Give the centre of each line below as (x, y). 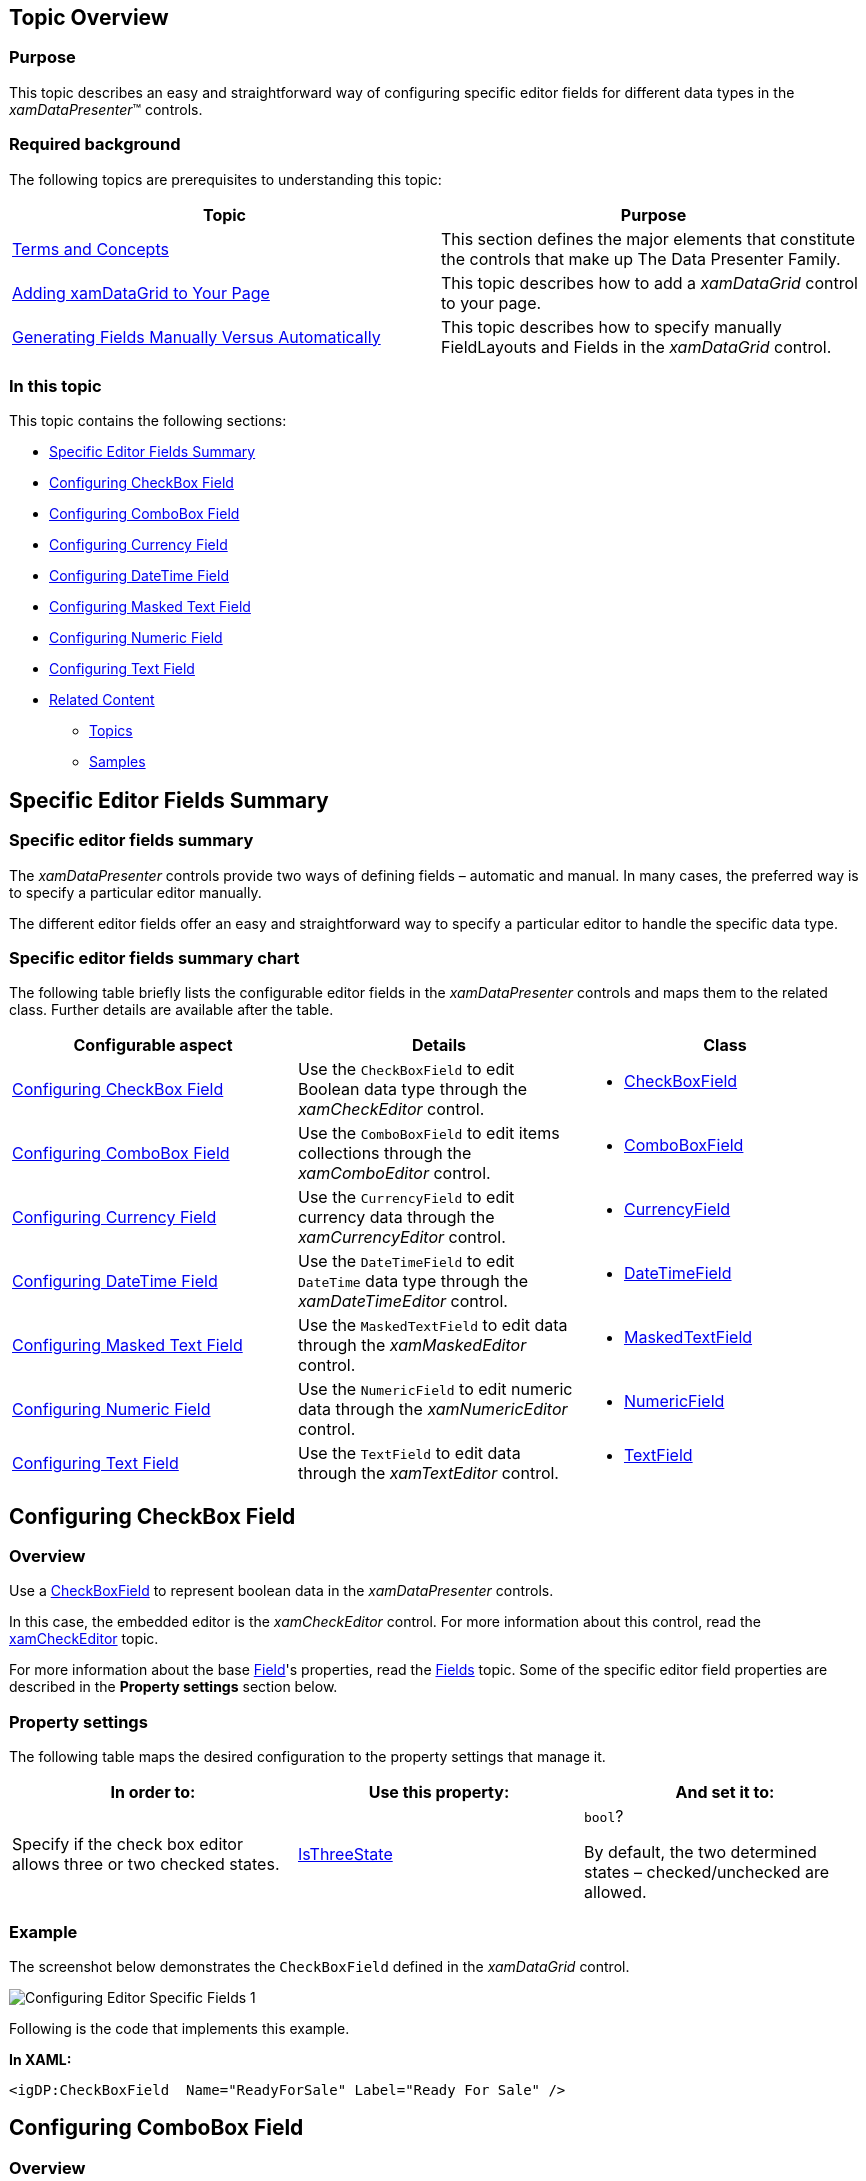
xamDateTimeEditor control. (402, 1301)
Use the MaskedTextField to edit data (432, 1325)
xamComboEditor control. (394, 1173)
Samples (117, 762)
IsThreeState (345, 1854)
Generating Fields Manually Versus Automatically (196, 336)
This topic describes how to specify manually (611, 326)
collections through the (384, 1153)
